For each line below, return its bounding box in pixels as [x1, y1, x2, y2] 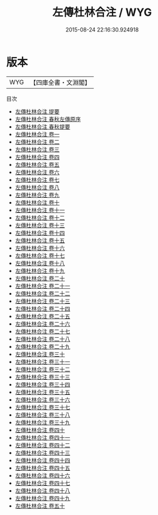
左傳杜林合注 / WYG [52, 5, 152, 19]
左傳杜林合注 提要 [15, 107, 60, 115]
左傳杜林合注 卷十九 [15, 267, 65, 274]
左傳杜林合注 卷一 [15, 130, 60, 138]
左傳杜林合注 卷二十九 [15, 343, 70, 350]
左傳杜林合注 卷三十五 [15, 388, 70, 396]
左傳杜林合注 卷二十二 [15, 289, 70, 297]
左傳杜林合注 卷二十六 [15, 320, 70, 328]
